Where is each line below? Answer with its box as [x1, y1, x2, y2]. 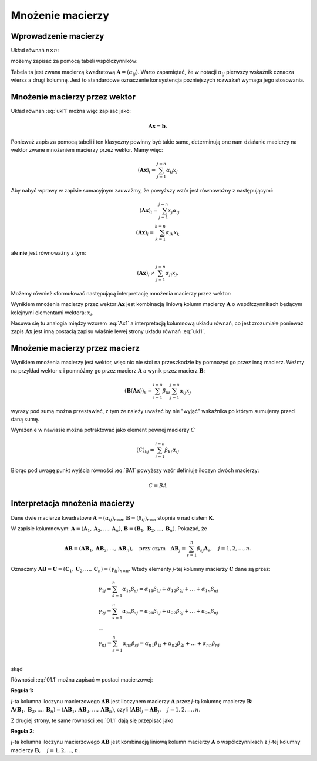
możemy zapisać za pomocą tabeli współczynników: [11, 58, 138, 65]
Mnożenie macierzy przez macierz [11, 343, 140, 353]
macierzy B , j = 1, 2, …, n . [11, 746, 80, 753]
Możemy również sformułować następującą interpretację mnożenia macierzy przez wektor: [11, 290, 231, 297]
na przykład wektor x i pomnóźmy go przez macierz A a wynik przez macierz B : [11, 367, 205, 374]
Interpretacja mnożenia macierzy [11, 499, 135, 509]
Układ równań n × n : [11, 47, 59, 54]
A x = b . [148, 123, 167, 129]
